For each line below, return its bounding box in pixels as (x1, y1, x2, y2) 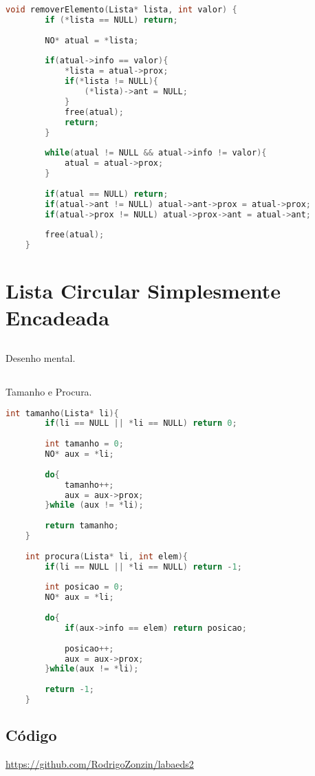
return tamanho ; (45, 521, 119, 531)
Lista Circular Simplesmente (6, 277, 281, 305)
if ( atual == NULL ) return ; (45, 188, 169, 199)
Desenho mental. (6, 350, 76, 365)
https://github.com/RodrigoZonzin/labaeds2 (6, 757, 194, 771)
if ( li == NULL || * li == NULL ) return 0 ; (45, 418, 237, 429)
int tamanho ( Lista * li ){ (6, 408, 119, 418)
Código (6, 724, 57, 746)
